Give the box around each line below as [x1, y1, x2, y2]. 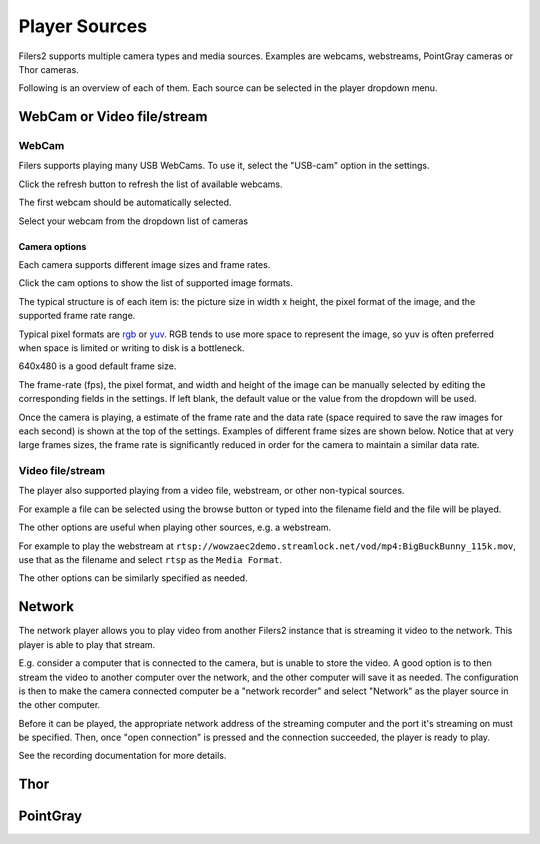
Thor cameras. [18, 63, 79, 75]
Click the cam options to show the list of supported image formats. [18, 277, 294, 289]
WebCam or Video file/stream [18, 108, 208, 125]
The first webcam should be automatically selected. [18, 196, 232, 209]
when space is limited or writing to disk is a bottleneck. [18, 342, 245, 354]
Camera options [18, 240, 87, 252]
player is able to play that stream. [18, 638, 156, 650]
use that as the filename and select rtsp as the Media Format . [18, 554, 283, 566]
